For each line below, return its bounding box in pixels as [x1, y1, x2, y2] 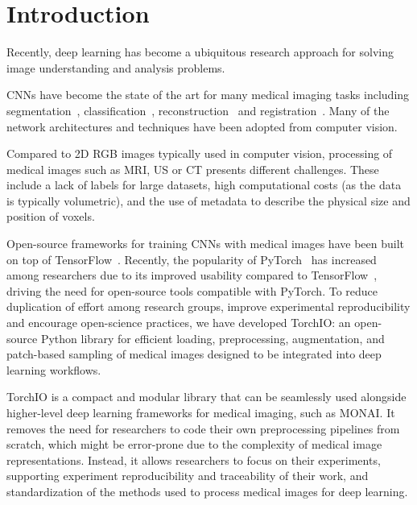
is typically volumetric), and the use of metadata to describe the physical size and [6, 192, 411, 209]
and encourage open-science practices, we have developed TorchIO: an [6, 314, 351, 331]
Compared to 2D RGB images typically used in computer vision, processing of [6, 145, 393, 162]
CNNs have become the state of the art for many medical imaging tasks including [6, 86, 410, 103]
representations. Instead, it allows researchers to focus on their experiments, [6, 451, 381, 468]
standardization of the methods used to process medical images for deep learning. [6, 482, 408, 499]
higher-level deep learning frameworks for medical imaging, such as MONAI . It [6, 404, 395, 420]
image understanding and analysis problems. [6, 59, 225, 76]
